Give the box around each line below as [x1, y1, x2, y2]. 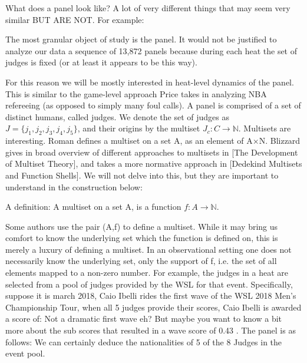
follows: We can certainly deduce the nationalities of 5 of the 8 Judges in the [5, 335, 282, 348]
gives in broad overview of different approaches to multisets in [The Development [5, 146, 298, 158]
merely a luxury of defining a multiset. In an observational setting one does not [5, 243, 292, 255]
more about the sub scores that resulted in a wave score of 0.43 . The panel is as [5, 324, 296, 336]
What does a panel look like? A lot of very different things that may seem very [5, 2, 291, 14]
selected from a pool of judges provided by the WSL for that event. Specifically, [5, 278, 293, 290]
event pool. [5, 347, 45, 359]
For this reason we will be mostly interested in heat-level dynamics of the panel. [5, 75, 294, 88]
